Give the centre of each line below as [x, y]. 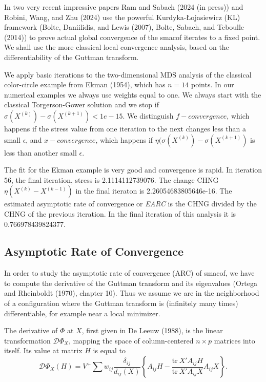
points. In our [212, 84]
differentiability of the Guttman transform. [71, 57]
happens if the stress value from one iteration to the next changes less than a [125, 128]
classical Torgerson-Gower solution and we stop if [81, 104]
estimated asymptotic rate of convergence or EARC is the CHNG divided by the [130, 204]
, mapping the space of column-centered [131, 340]
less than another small [40, 152]
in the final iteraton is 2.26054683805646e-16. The [154, 191]
